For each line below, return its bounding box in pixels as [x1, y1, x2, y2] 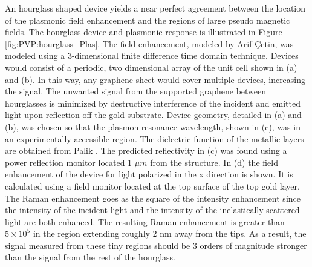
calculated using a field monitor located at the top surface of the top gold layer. [5, 179, 300, 192]
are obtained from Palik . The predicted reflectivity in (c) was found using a [5, 144, 287, 157]
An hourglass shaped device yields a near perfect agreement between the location [5, 2, 306, 14]
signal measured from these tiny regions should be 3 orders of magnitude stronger [5, 239, 307, 251]
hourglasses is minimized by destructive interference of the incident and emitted [5, 96, 301, 109]
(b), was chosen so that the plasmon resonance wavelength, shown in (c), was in [5, 120, 301, 133]
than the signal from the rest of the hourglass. [5, 251, 175, 263]
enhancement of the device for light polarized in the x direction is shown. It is [5, 168, 293, 180]
